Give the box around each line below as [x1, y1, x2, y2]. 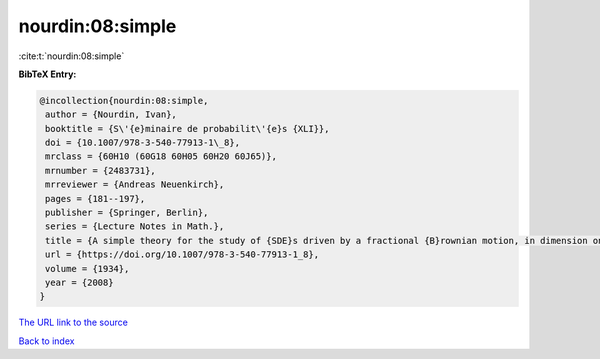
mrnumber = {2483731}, [45, 165, 157, 176]
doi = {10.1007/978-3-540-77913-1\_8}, [45, 137, 240, 149]
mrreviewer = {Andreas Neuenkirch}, [45, 179, 225, 190]
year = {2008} [45, 277, 114, 288]
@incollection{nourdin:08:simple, [39, 95, 209, 106]
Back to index [18, 335, 75, 347]
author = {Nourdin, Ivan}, [45, 109, 177, 120]
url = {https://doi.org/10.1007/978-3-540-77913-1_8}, [45, 249, 320, 260]
